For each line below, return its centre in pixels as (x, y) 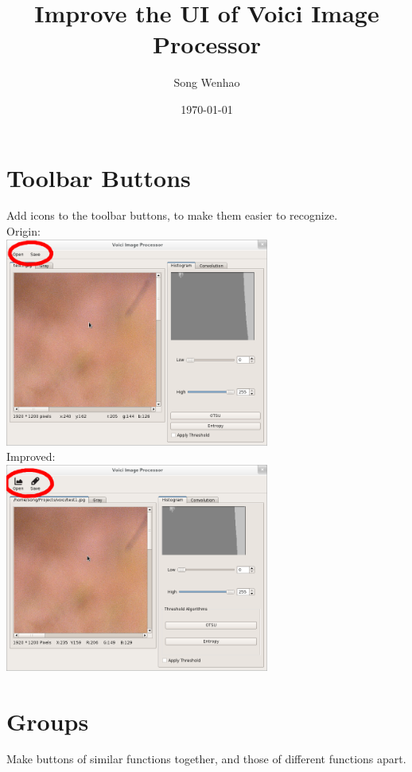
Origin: (23, 231)
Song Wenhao (207, 82)
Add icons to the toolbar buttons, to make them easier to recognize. (172, 215)
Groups (48, 721)
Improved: (31, 456)
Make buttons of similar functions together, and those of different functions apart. (206, 759)
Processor (207, 44)
